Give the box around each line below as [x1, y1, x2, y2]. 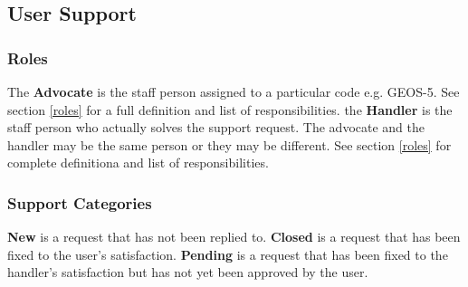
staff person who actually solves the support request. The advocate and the [7, 118, 425, 137]
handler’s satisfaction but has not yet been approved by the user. [7, 263, 368, 282]
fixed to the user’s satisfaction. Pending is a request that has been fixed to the [7, 244, 448, 263]
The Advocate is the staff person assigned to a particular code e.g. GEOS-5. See [7, 82, 460, 100]
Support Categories [7, 191, 152, 214]
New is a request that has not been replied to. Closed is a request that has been [7, 227, 461, 246]
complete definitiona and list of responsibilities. [7, 153, 269, 172]
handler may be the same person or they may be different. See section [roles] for [7, 135, 452, 154]
